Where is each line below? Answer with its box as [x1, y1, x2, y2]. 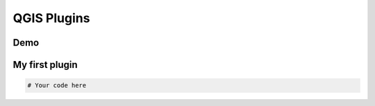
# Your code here [27, 82, 87, 89]
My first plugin [12, 59, 78, 71]
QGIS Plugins [12, 10, 90, 26]
